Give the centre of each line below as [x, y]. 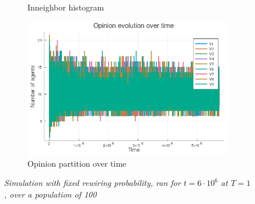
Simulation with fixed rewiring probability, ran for [92, 183]
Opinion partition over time [77, 163]
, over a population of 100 [50, 194]
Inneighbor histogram [66, 7]
